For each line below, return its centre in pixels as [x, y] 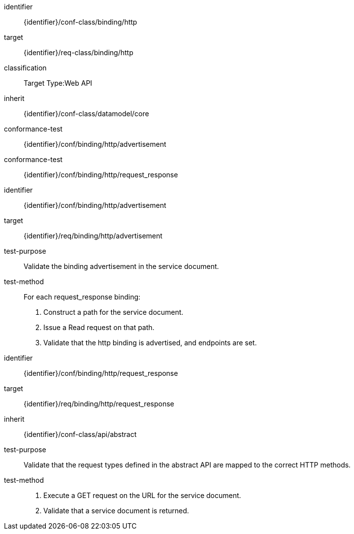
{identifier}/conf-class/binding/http [80, 22]
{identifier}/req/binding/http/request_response [99, 404]
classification [25, 68]
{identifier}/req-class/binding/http [79, 52]
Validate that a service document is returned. [116, 511]
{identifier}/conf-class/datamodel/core [86, 114]
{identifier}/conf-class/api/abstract [80, 434]
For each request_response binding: [82, 297]
